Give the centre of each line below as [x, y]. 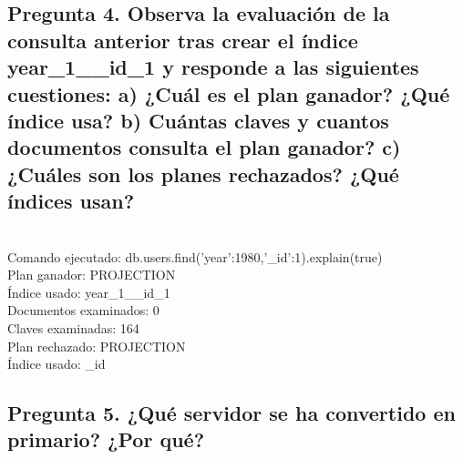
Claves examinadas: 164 [73, 327]
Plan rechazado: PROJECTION [97, 346]
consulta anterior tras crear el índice [183, 40]
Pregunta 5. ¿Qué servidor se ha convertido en [231, 413]
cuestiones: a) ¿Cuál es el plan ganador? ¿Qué [229, 93]
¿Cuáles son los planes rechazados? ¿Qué [203, 173]
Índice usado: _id [57, 364]
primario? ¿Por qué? [106, 439]
